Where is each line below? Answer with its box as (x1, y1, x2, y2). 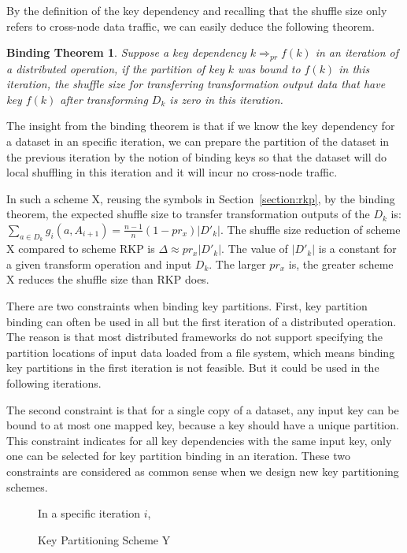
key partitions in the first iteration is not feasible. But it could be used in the (6, 359, 379, 376)
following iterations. (6, 374, 102, 391)
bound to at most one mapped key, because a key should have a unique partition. (6, 417, 399, 433)
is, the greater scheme (288, 255, 394, 272)
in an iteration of (315, 44, 399, 61)
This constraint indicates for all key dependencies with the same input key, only (6, 432, 392, 448)
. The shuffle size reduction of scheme (220, 221, 401, 237)
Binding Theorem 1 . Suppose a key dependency (6, 44, 246, 61)
